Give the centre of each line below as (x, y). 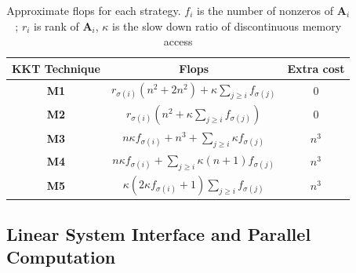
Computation (61, 257)
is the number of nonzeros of (265, 10)
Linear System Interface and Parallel (159, 233)
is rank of (56, 25)
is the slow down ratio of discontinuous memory (227, 25)
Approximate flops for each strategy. (94, 10)
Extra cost (316, 68)
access (178, 41)
